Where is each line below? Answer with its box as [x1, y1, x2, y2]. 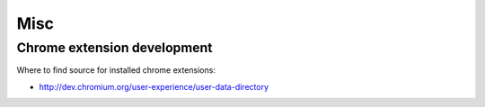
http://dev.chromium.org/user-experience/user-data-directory [39, 81, 269, 92]
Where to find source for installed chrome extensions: [16, 65, 216, 76]
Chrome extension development [16, 40, 213, 56]
